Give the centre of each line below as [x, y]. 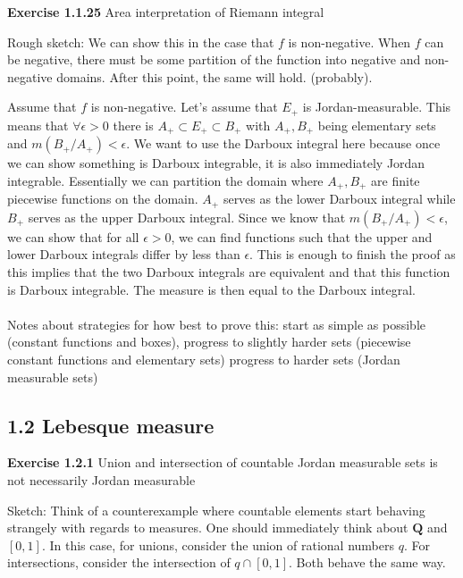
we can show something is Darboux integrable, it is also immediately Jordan [216, 163]
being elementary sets [377, 125]
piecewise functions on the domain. [103, 199]
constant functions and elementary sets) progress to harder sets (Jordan [204, 359]
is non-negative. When [349, 42]
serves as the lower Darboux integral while [339, 199]
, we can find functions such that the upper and [302, 236]
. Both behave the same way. [367, 562]
